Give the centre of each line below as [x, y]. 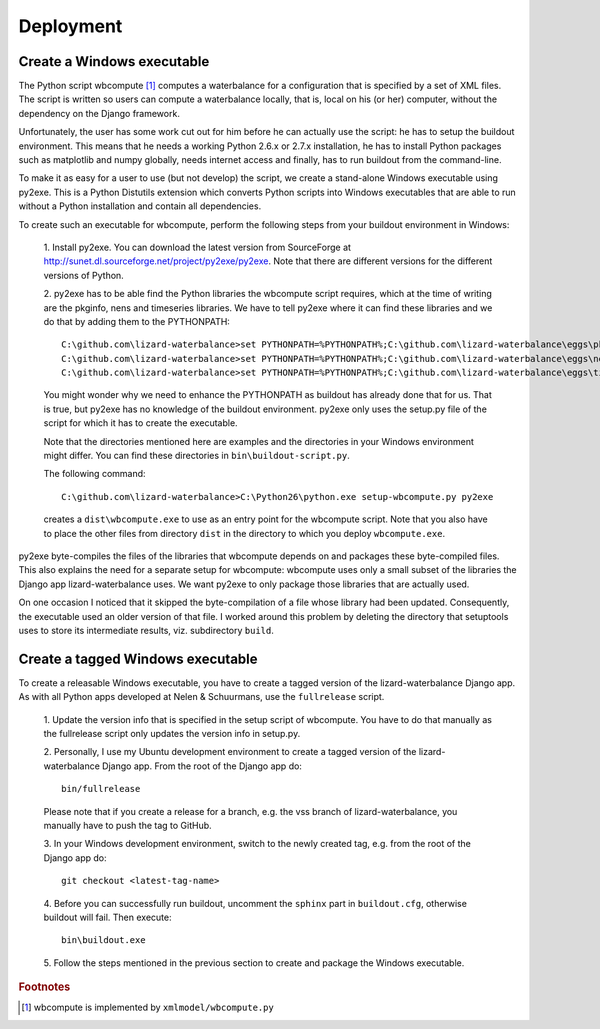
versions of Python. [83, 275]
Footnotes [44, 987]
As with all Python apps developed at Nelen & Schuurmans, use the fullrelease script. [201, 697]
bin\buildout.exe [103, 940]
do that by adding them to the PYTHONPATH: [136, 321]
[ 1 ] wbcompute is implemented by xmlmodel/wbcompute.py [147, 1007]
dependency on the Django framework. [99, 113]
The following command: [94, 474]
